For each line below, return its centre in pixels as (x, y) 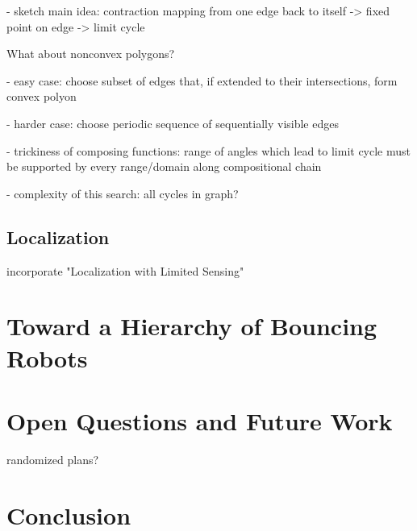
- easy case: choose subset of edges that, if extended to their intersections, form (202, 80)
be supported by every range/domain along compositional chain (164, 166)
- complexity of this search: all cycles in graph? (123, 193)
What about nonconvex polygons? (91, 54)
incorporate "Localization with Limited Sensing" (125, 270)
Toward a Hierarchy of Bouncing (192, 326)
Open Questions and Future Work (200, 420)
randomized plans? (53, 459)
